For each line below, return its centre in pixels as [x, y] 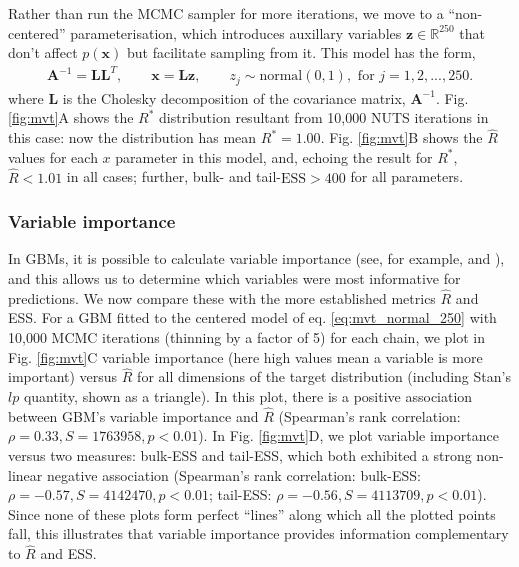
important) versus [63, 376]
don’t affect [43, 52]
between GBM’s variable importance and [133, 415]
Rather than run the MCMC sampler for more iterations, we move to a [226, 13]
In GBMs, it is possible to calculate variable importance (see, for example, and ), [256, 258]
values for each [53, 156]
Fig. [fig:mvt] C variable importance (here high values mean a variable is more [245, 356]
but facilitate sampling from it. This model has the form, [301, 52]
